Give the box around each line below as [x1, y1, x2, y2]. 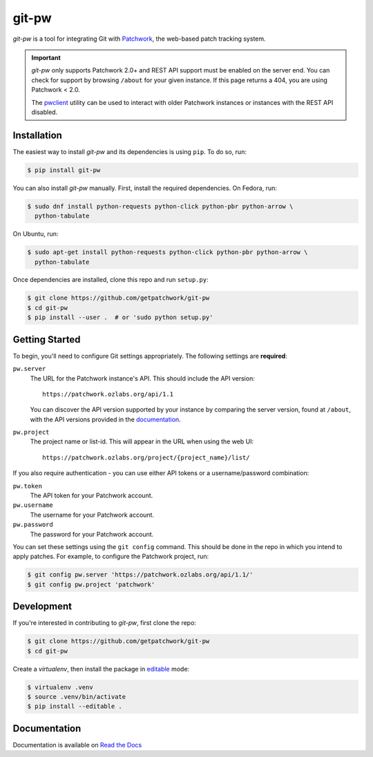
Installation [12, 129, 62, 141]
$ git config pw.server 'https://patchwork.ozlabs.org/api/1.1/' [27, 571, 254, 579]
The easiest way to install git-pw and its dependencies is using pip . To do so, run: [12, 147, 247, 155]
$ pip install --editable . [27, 702, 122, 711]
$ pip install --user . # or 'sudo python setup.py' [27, 314, 213, 321]
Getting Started [12, 334, 81, 345]
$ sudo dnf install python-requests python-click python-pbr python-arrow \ [27, 202, 294, 210]
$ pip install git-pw [27, 166, 101, 174]
